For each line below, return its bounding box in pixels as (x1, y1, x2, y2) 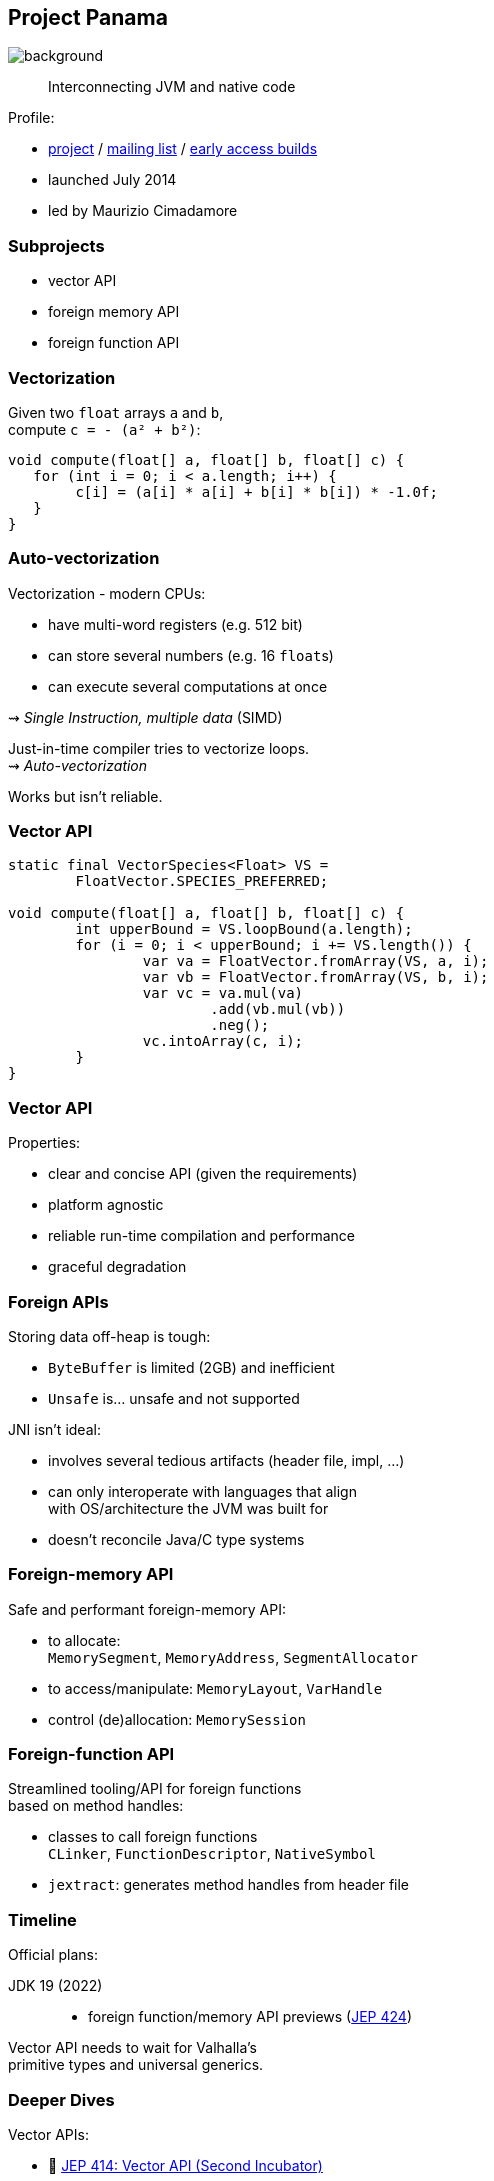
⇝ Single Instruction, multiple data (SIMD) (8, 708, 283, 726)
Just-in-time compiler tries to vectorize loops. (8, 739, 310, 757)
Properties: (8, 1134, 81, 1152)
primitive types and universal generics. (8, 2056, 264, 2074)
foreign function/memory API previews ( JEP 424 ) (88, 2008, 413, 2026)
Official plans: (8, 1946, 99, 1964)
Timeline (8, 1909, 77, 1930)
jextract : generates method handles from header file (48, 1876, 410, 1894)
